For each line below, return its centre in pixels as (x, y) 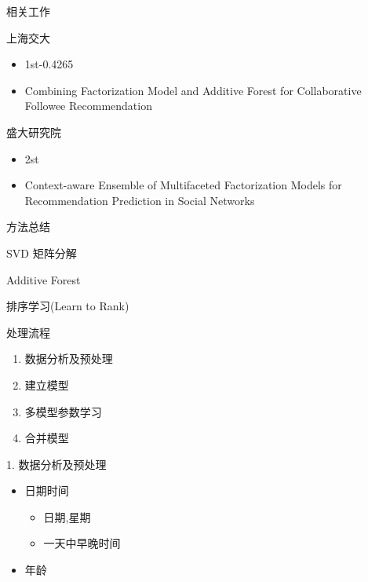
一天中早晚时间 (82, 543)
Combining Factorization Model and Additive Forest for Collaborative (193, 90)
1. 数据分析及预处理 (56, 464)
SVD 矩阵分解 (42, 253)
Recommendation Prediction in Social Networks (140, 200)
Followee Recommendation (88, 106)
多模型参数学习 (63, 411)
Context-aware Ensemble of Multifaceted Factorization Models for (183, 185)
